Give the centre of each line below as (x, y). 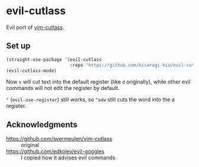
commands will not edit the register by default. (63, 88)
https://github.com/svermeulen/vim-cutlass (59, 139)
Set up (18, 46)
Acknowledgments (42, 125)
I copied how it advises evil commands (68, 158)
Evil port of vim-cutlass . (35, 27)
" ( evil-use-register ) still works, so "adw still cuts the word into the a (90, 99)
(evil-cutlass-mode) (32, 70)
